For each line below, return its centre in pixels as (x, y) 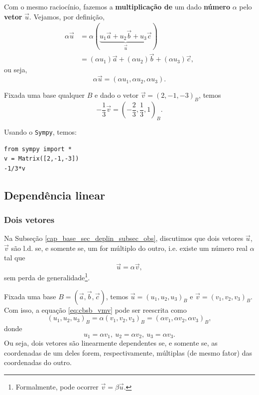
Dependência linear (55, 195)
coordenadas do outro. (38, 362)
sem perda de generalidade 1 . (47, 277)
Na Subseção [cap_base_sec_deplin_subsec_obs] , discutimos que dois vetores (124, 238)
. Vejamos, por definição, (67, 16)
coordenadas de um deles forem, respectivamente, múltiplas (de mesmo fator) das (128, 352)
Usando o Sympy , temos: (41, 131)
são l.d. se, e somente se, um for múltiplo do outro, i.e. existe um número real (129, 248)
